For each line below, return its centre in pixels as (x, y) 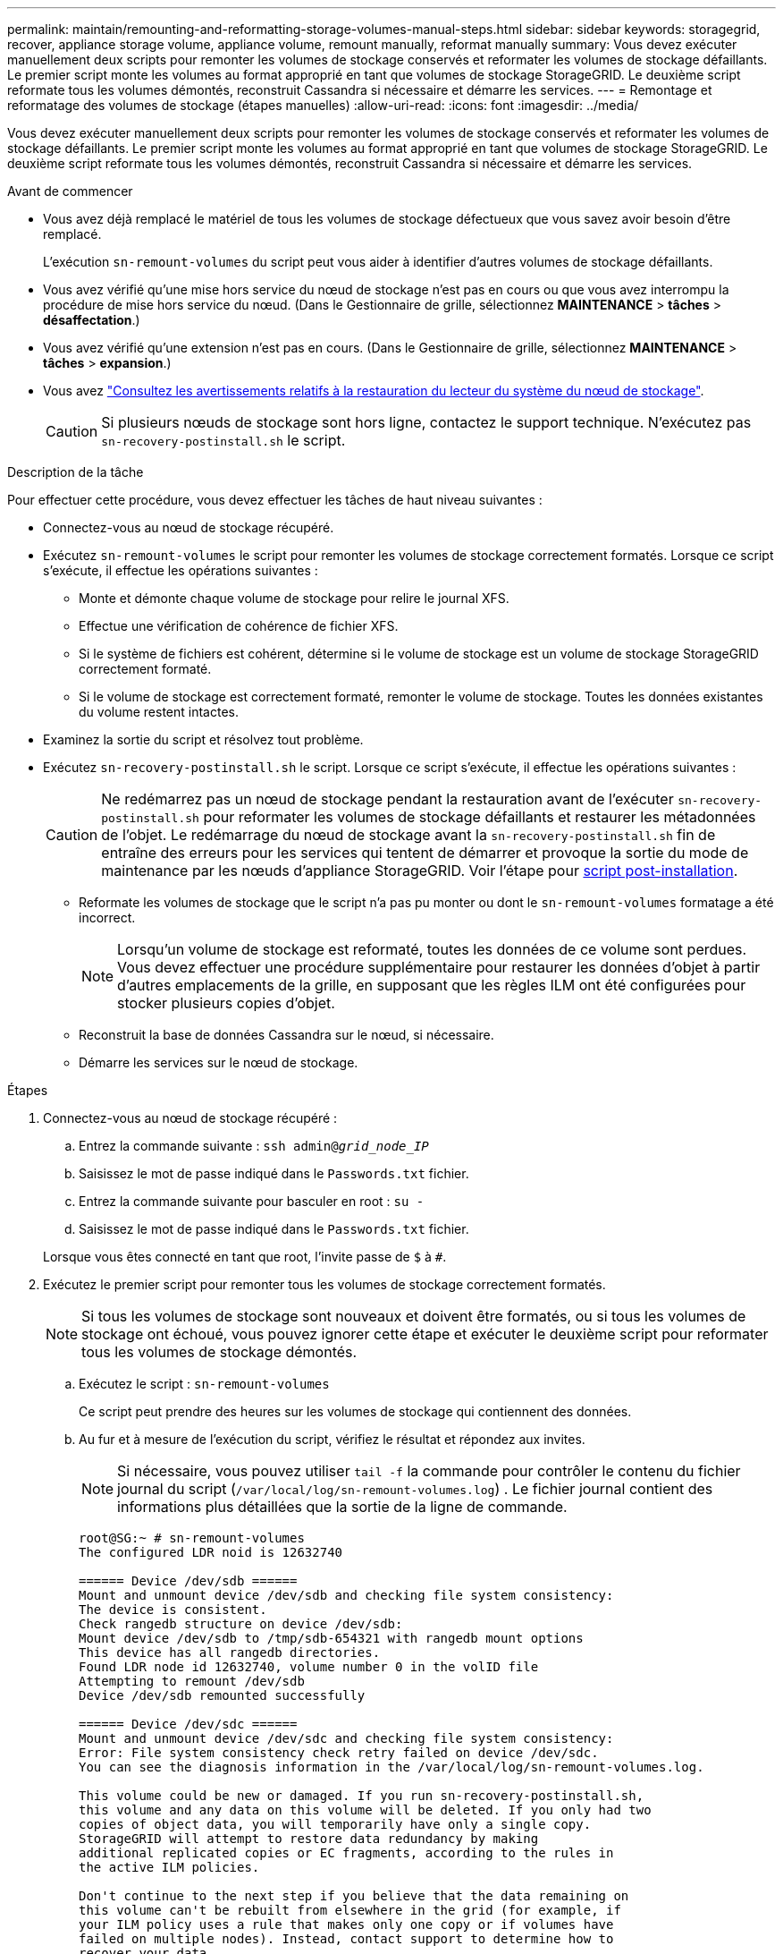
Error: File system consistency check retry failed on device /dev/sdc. (339, 1753)
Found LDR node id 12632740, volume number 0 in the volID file (309, 1667)
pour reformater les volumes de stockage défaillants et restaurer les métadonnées (480, 817)
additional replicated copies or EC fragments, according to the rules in (346, 1853)
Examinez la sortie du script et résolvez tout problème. (203, 739)
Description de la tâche (76, 472)
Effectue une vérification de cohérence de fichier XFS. (239, 626)
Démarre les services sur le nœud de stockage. (219, 1062)
